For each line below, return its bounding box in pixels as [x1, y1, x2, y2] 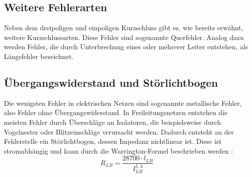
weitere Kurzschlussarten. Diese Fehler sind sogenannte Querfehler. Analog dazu [4, 32, 244, 42]
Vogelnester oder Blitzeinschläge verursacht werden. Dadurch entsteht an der [4, 126, 234, 137]
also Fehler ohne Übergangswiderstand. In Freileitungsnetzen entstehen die [4, 107, 228, 118]
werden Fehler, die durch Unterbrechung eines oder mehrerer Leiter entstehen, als [4, 41, 248, 52]
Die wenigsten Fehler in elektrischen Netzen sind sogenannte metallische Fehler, [4, 98, 242, 108]
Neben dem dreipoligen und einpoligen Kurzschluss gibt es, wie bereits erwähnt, [4, 22, 243, 33]
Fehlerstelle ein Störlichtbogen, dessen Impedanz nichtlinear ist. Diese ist [4, 136, 222, 146]
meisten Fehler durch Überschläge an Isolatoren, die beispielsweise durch [4, 117, 221, 127]
